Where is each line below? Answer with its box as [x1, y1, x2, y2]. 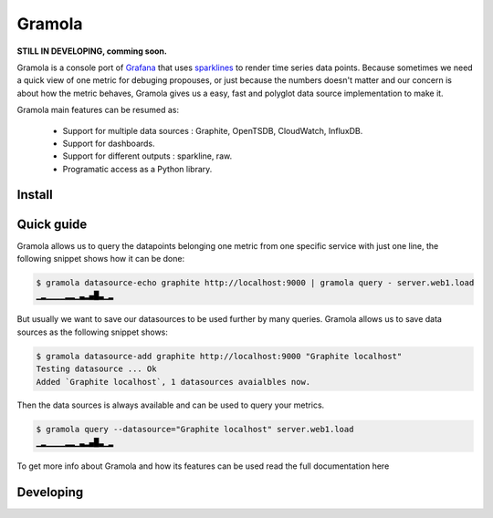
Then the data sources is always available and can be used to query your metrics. [16, 399, 325, 410]
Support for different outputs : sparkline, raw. [62, 150, 233, 161]
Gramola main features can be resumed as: [16, 105, 180, 116]
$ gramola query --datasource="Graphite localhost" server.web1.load [36, 424, 354, 435]
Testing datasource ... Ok [36, 364, 157, 374]
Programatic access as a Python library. [62, 163, 213, 174]
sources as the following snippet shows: [16, 326, 169, 337]
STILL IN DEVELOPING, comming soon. [16, 46, 168, 57]
